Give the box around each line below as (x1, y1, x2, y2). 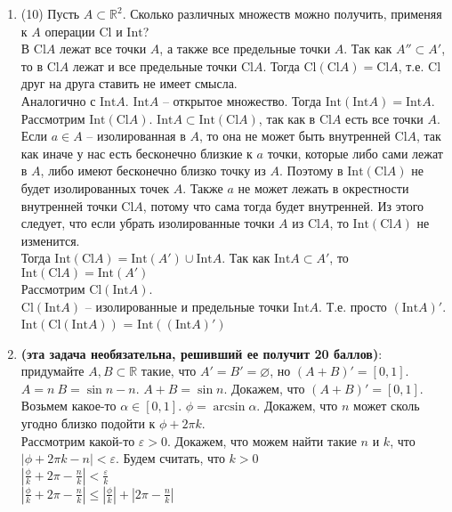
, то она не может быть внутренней (198, 126, 391, 145)
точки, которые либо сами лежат (267, 143, 443, 162)
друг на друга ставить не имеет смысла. (20, 74, 238, 93)
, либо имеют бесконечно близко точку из (40, 161, 266, 180)
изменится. (20, 231, 80, 249)
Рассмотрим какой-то (20, 431, 135, 450)
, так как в (258, 109, 316, 127)
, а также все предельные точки (159, 39, 331, 58)
